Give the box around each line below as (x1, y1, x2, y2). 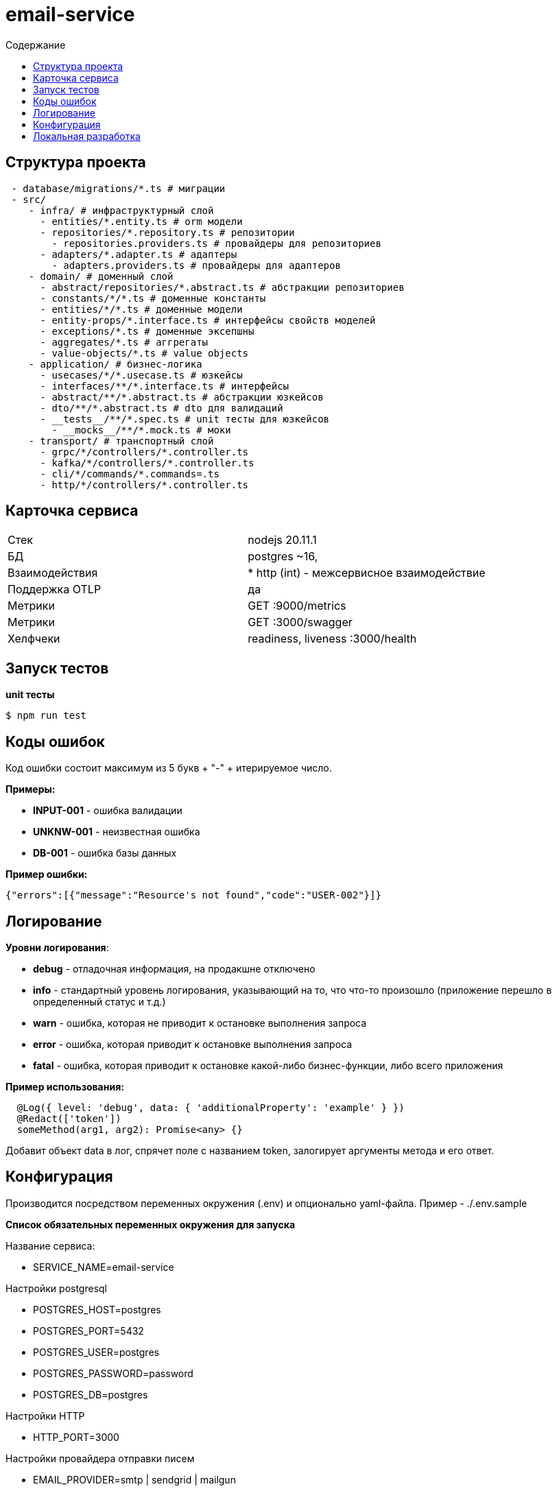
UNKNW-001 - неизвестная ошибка (33, 826, 200, 838)
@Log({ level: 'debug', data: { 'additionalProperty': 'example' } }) (16, 1101, 405, 1113)
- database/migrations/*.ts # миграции (11, 182, 226, 194)
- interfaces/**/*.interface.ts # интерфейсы (40, 380, 289, 392)
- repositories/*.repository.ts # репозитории (40, 226, 295, 238)
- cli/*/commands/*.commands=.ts (40, 468, 220, 479)
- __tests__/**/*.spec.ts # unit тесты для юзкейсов (40, 413, 330, 425)
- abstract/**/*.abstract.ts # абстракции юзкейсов (40, 391, 324, 403)
